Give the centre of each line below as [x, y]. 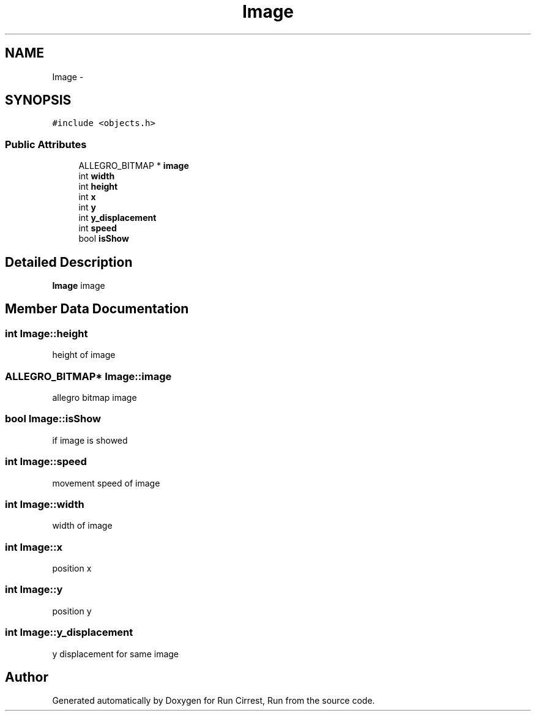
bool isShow [104, 239]
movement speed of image [106, 483]
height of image [84, 355]
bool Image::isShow [53, 419]
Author [27, 677]
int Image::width [45, 504]
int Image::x [34, 547]
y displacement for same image [115, 654]
